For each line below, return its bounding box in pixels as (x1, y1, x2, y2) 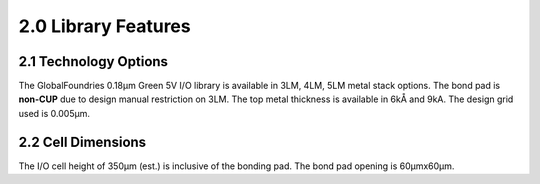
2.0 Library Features (18, 15, 191, 37)
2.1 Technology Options (18, 53, 169, 70)
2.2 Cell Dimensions (18, 133, 147, 150)
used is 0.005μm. (18, 107, 90, 119)
